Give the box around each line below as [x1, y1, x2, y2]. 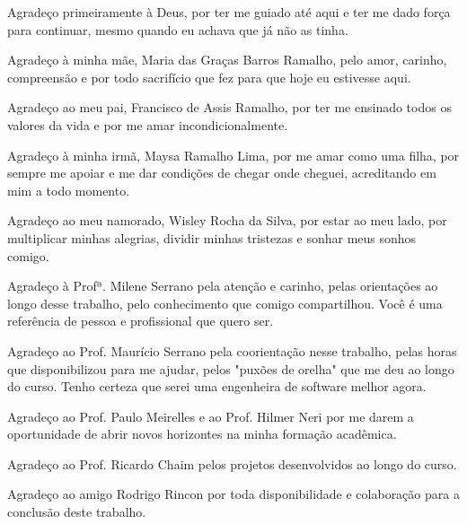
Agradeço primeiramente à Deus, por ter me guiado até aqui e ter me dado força [7, 3, 451, 21]
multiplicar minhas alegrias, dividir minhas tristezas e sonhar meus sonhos [7, 228, 417, 247]
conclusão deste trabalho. [7, 502, 146, 521]
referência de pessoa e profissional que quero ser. [7, 311, 274, 330]
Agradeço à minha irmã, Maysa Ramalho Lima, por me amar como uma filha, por [7, 145, 460, 164]
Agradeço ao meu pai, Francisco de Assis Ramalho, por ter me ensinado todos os [7, 98, 452, 117]
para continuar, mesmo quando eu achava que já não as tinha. [7, 20, 348, 39]
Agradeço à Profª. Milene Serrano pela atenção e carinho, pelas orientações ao [7, 276, 438, 295]
